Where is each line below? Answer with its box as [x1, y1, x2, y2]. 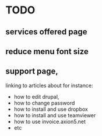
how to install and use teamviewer [13, 111, 96, 118]
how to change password [13, 99, 75, 106]
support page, [5, 67, 59, 76]
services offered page [5, 27, 87, 37]
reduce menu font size [5, 46, 89, 56]
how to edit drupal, [13, 93, 59, 100]
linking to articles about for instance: [5, 82, 93, 89]
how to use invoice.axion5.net [13, 118, 86, 125]
